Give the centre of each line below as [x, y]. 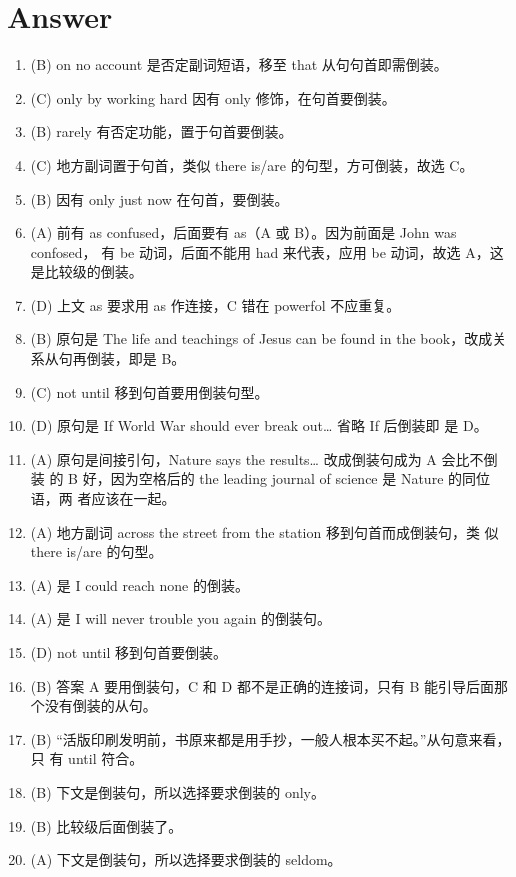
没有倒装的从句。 [100, 705]
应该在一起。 [133, 498]
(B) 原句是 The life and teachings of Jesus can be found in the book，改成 [261, 338]
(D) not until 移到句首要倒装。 [129, 652]
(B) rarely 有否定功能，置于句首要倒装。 [161, 131]
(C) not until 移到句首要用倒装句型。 [149, 391]
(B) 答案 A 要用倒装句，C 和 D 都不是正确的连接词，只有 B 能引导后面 [262, 685]
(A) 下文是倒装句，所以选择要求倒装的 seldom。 [186, 859]
